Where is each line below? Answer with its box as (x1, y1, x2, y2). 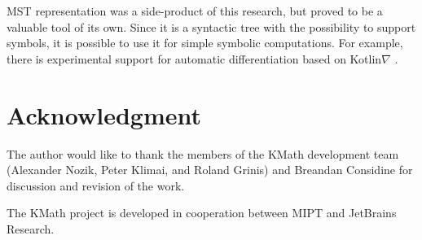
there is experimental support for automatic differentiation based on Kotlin (7, 50, 382, 67)
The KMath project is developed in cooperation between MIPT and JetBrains (7, 204, 397, 221)
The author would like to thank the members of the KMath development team (7, 145, 399, 162)
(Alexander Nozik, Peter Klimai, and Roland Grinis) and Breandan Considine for (7, 161, 413, 178)
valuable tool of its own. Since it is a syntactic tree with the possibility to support (7, 18, 416, 35)
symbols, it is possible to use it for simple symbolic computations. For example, (7, 34, 403, 51)
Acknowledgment (7, 98, 201, 131)
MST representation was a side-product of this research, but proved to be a (7, 2, 383, 19)
